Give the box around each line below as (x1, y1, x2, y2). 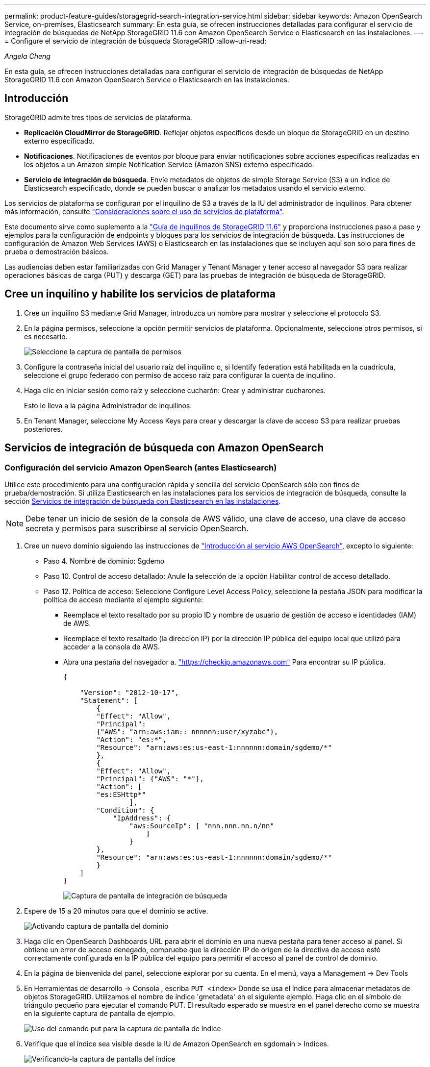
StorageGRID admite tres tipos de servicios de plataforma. (4, 113, 192, 122)
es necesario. (24, 332, 68, 341)
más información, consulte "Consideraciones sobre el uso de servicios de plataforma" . (4, 207, 284, 216)
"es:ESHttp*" (96, 790, 146, 798)
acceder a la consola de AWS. (63, 642, 160, 651)
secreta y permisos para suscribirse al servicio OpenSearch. (25, 523, 249, 533)
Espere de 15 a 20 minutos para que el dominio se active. (24, 906, 208, 915)
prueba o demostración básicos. (4, 247, 109, 256)
